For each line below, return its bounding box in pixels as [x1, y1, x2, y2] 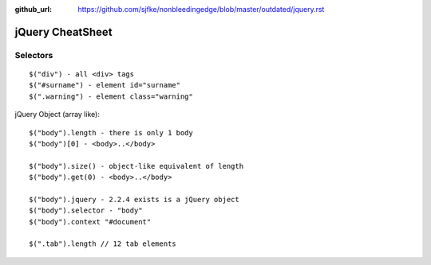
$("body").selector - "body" [29, 206, 143, 215]
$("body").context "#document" [29, 217, 152, 226]
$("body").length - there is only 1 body [29, 128, 193, 137]
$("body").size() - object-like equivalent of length [29, 162, 243, 170]
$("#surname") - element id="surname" [29, 80, 181, 90]
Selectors [14, 49, 53, 60]
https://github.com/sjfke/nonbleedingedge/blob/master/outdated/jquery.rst [77, 5, 325, 14]
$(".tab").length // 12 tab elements [29, 240, 177, 248]
